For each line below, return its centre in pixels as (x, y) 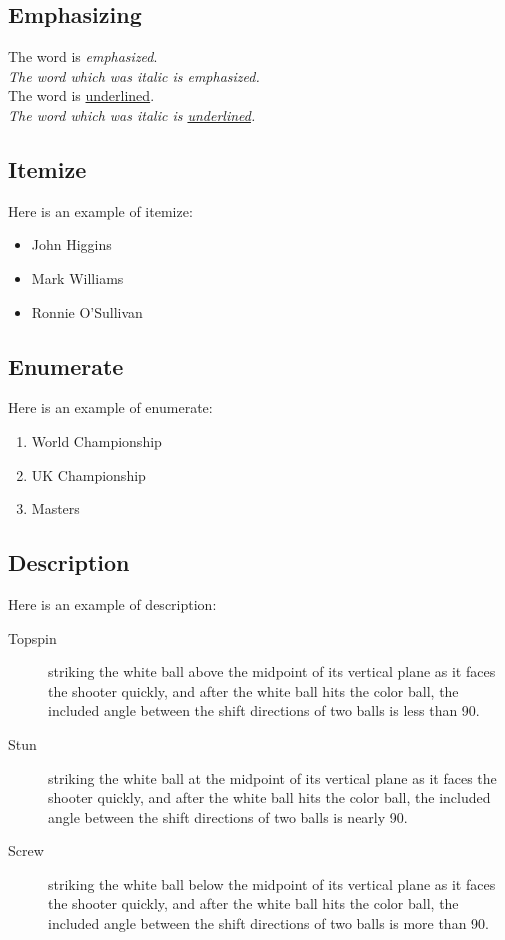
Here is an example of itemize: (100, 210)
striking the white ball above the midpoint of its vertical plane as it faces (272, 671)
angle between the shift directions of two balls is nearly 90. (228, 816)
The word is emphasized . (83, 56)
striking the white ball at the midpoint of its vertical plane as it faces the (272, 777)
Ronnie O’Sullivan (87, 311)
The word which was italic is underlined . (132, 114)
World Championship (96, 440)
